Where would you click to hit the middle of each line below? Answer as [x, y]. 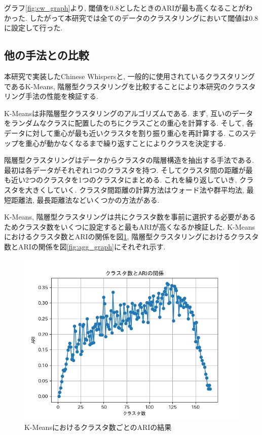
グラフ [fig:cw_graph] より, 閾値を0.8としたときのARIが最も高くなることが [125, 8]
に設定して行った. [33, 28]
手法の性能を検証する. [62, 96]
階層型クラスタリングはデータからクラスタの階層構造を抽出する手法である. [129, 160]
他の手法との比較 [47, 55]
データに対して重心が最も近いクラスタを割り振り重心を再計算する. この [123, 133]
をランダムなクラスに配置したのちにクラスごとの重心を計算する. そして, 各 [129, 123]
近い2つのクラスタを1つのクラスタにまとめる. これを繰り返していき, [124, 180]
